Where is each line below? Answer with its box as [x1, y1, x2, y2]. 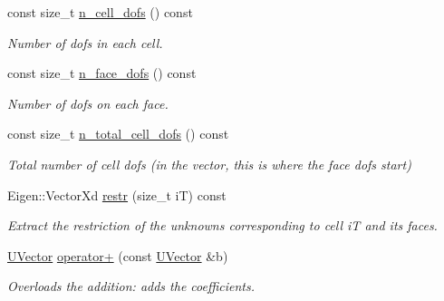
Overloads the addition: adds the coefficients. [7, 277, 256, 296]
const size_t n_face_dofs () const [7, 63, 197, 83]
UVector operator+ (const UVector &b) [7, 246, 228, 265]
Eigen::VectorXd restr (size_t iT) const [7, 185, 227, 204]
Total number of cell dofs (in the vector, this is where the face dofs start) [7, 154, 411, 173]
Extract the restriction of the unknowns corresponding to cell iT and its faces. [7, 216, 438, 235]
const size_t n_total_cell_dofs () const [7, 124, 229, 143]
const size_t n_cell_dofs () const [7, 3, 193, 21]
